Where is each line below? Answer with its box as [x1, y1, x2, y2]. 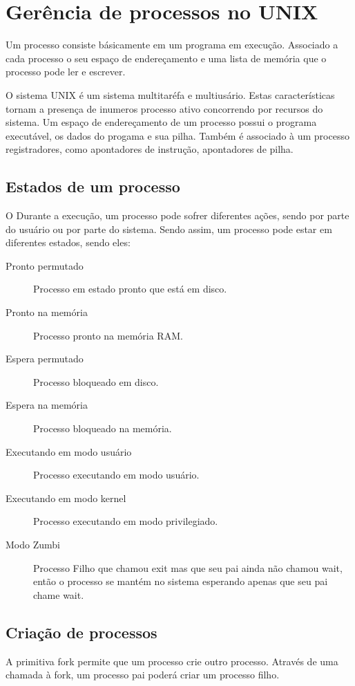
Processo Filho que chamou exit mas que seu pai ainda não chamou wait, [33, 560, 343, 575]
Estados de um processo [6, 176, 180, 197]
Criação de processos [6, 621, 157, 642]
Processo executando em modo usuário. [33, 467, 200, 482]
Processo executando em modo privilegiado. [33, 514, 218, 528]
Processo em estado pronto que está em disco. [33, 281, 227, 296]
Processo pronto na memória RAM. [33, 328, 183, 342]
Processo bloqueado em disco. [33, 374, 159, 389]
